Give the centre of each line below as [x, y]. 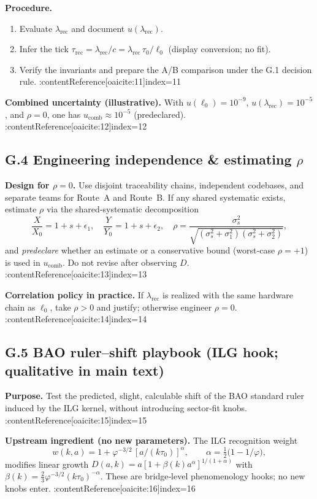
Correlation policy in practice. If [74, 295]
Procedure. [29, 7]
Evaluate [36, 28]
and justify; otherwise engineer [154, 307]
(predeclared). [160, 114]
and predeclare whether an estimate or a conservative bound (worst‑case [140, 250]
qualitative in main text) [85, 370]
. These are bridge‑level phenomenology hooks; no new [203, 475]
